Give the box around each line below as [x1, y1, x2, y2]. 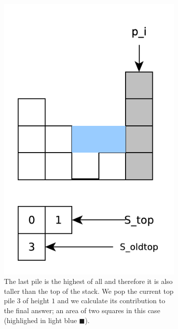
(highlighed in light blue [4, 315, 77, 325]
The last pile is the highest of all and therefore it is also [4, 276, 173, 286]
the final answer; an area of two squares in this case [4, 305, 160, 315]
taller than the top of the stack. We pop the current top [4, 285, 174, 296]
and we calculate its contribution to [57, 295, 166, 306]
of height [23, 295, 49, 306]
